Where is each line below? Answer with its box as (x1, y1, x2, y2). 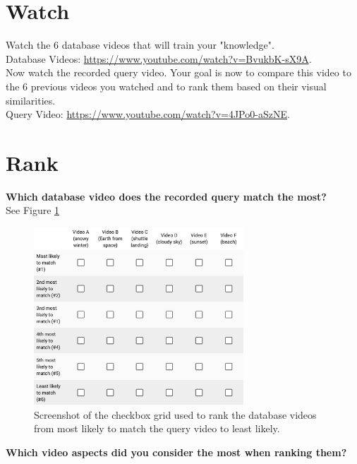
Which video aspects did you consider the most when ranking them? (6, 445, 347, 460)
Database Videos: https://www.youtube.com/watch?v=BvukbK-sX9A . (6, 51, 312, 66)
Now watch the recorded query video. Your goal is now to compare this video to (6, 65, 351, 80)
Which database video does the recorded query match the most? (6, 189, 327, 203)
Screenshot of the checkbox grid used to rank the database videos (34, 407, 317, 422)
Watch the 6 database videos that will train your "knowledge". (6, 37, 274, 52)
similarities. (6, 93, 56, 107)
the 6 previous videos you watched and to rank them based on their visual (6, 78, 327, 93)
